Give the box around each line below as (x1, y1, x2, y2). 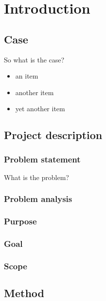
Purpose (4, 215, 37, 227)
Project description (4, 127, 103, 142)
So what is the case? (4, 54, 65, 64)
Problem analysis (4, 193, 72, 205)
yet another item (15, 103, 65, 114)
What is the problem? (4, 172, 69, 182)
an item (15, 71, 38, 81)
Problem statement (4, 153, 81, 165)
